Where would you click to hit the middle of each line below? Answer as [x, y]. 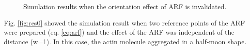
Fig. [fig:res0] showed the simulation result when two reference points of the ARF [125, 22]
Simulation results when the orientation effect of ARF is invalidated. [125, 6]
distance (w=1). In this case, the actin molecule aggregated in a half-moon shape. [125, 41]
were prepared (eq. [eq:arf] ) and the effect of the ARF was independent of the [119, 32]
